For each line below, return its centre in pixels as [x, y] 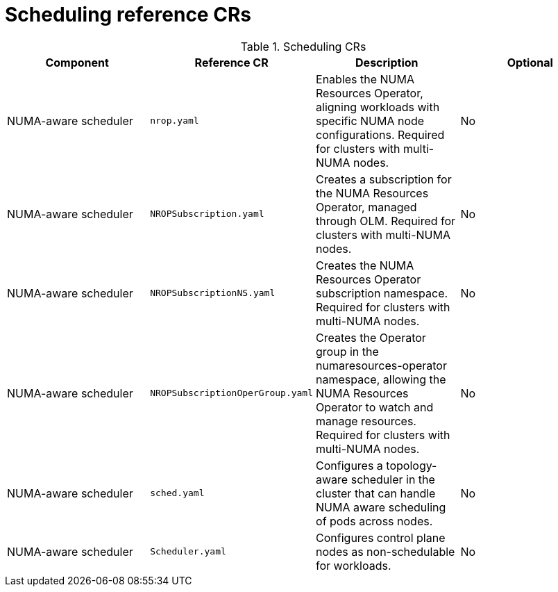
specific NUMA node [370, 121]
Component [77, 62]
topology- [412, 465]
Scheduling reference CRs [128, 15]
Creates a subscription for [384, 179]
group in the [347, 351]
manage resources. [366, 421]
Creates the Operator [371, 337]
